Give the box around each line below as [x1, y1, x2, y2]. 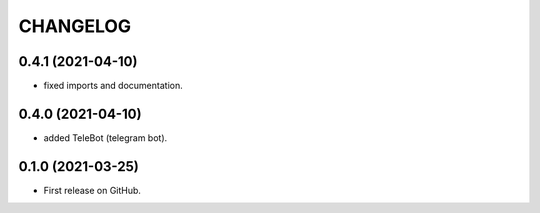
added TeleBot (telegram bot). [43, 131, 168, 144]
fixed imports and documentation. [43, 80, 184, 92]
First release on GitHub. [43, 184, 142, 196]
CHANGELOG [18, 15, 132, 37]
